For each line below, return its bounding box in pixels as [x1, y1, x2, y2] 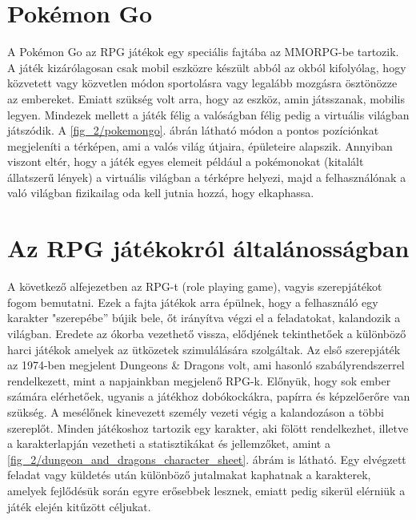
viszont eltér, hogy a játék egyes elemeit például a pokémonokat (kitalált [7, 153, 364, 170]
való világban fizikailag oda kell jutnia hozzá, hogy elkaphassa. [7, 184, 314, 201]
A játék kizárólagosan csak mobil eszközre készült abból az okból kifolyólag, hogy [7, 58, 406, 75]
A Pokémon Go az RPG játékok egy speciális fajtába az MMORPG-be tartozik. [7, 43, 399, 60]
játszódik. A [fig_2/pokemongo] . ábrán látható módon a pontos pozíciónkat [7, 122, 379, 139]
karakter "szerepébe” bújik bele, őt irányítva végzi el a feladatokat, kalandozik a [7, 309, 401, 326]
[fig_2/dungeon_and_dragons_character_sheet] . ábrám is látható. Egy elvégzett [7, 450, 406, 467]
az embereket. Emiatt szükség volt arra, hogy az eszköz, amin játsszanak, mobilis [7, 90, 405, 107]
